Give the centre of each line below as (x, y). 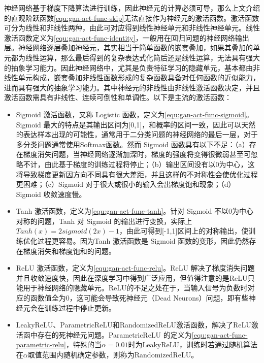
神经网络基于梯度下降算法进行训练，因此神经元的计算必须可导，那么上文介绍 (132, 8)
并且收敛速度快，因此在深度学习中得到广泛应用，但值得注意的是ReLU (132, 277)
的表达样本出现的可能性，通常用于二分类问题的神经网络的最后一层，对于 (137, 134)
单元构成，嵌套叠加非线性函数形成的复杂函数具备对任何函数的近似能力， (139, 77)
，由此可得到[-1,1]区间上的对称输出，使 (184, 231)
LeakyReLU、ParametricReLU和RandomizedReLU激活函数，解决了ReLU (134, 325)
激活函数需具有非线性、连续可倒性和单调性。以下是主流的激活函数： (118, 97)
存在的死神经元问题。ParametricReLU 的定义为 (114, 334)
